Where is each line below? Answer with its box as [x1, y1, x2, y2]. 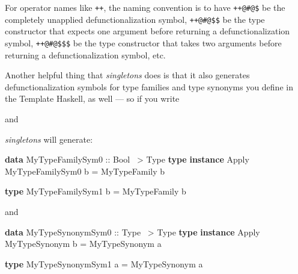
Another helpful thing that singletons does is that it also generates [5, 69, 250, 81]
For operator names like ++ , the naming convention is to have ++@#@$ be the [5, 1, 285, 13]
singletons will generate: [5, 132, 93, 145]
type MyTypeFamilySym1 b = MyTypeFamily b [5, 185, 186, 198]
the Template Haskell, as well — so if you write [5, 92, 180, 105]
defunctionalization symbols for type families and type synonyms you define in [5, 80, 293, 93]
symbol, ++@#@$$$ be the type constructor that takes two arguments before [5, 36, 282, 49]
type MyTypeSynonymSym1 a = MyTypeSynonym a [5, 257, 203, 270]
